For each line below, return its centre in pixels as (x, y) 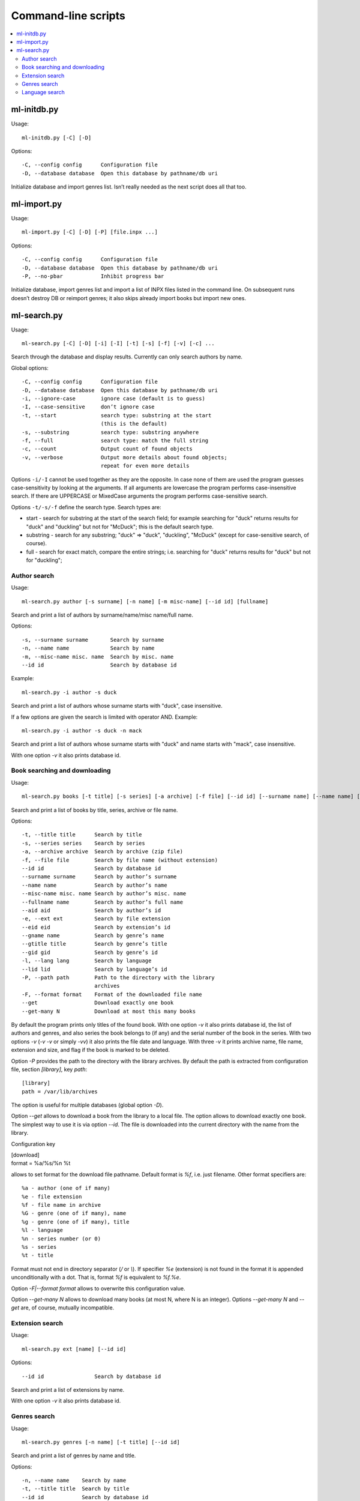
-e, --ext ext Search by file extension (96, 919)
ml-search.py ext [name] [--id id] (74, 1349)
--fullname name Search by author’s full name (102, 902)
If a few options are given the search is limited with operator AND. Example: (104, 717)
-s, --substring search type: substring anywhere (110, 432)
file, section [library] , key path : (49, 1069)
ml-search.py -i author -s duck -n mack (82, 730)
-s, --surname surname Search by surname (93, 640)
